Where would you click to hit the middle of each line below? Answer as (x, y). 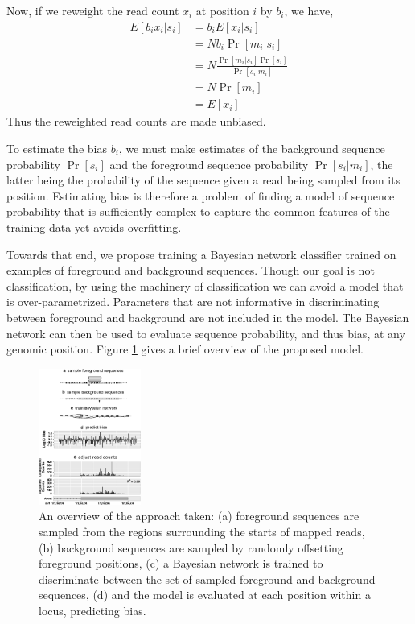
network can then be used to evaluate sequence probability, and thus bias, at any (206, 333)
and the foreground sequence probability (209, 164)
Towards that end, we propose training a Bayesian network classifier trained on (201, 254)
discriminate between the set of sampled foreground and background (207, 579)
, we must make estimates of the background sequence (252, 148)
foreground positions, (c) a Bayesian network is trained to (181, 563)
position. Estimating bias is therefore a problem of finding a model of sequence (201, 195)
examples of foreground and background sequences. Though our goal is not (191, 270)
